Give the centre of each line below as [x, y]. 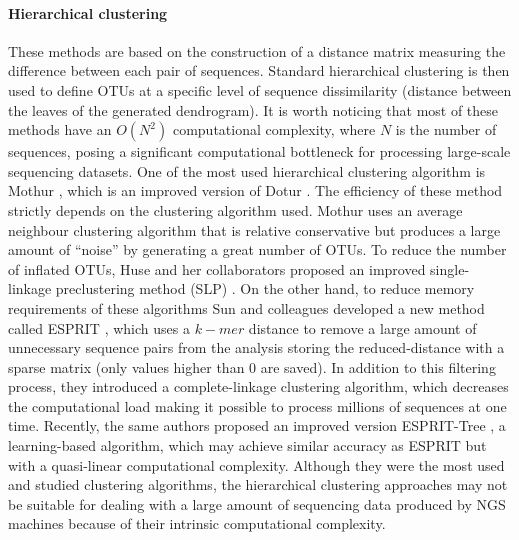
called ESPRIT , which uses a [99, 327]
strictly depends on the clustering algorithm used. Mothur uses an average [235, 209]
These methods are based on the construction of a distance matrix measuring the [257, 50]
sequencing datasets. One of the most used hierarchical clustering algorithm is [247, 170]
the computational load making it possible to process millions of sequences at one [257, 405]
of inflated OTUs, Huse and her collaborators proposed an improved [217, 268]
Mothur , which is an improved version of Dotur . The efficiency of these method [255, 190]
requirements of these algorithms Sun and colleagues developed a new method [246, 307]
